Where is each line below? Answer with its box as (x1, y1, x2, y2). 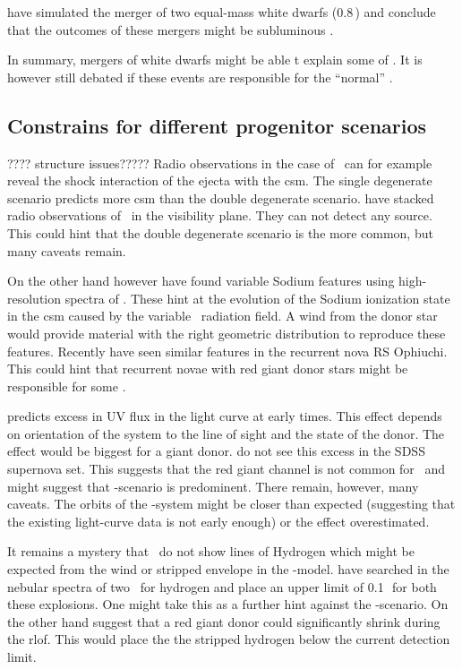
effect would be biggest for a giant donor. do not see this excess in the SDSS (7, 442, 425, 460)
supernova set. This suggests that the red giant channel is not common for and (7, 459, 446, 478)
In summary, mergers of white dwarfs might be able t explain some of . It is (7, 50, 423, 69)
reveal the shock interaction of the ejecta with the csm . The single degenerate (7, 171, 432, 190)
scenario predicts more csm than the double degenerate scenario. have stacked (7, 188, 434, 207)
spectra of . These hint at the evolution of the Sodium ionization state (64, 288, 450, 307)
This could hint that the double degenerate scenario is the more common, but (7, 223, 433, 242)
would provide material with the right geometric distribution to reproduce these (7, 323, 446, 342)
